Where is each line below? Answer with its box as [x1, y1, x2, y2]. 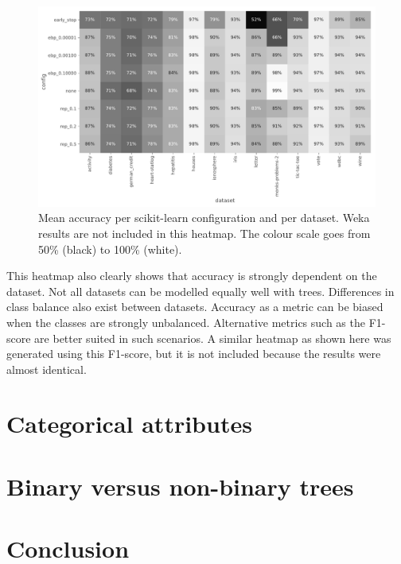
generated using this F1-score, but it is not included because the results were [6, 345, 381, 362]
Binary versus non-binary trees [6, 469, 354, 502]
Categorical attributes [6, 407, 252, 440]
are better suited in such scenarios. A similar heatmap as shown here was [34, 329, 391, 346]
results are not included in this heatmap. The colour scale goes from [38, 224, 371, 241]
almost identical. [6, 360, 87, 377]
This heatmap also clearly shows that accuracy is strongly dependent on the [6, 267, 377, 284]
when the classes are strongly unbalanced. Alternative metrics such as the [6, 313, 365, 330]
